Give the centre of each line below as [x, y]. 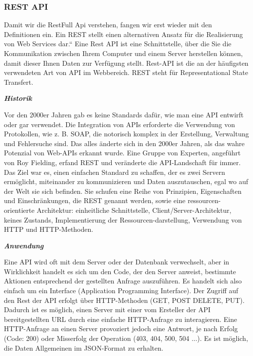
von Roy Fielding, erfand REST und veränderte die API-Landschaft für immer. [122, 162]
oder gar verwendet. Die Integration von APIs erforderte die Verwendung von [120, 124]
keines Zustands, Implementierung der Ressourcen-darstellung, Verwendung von [123, 219]
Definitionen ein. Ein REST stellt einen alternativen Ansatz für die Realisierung [124, 34]
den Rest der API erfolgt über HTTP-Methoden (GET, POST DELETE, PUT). [124, 300]
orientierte [19, 210]
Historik [18, 98]
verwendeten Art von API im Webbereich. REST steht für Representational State [126, 72]
